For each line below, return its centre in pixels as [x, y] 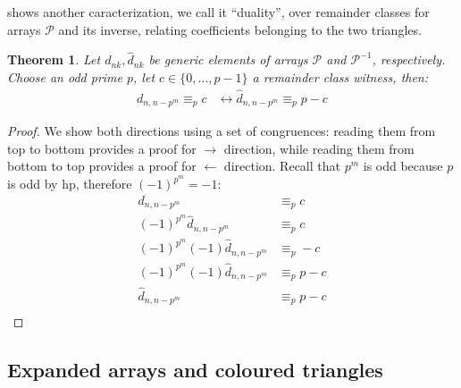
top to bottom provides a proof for [102, 148]
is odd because [403, 166]
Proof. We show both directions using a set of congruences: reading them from [222, 131]
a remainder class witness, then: [340, 77]
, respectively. [409, 59]
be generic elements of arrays [228, 59]
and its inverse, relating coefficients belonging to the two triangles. [240, 29]
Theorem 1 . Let [54, 59]
